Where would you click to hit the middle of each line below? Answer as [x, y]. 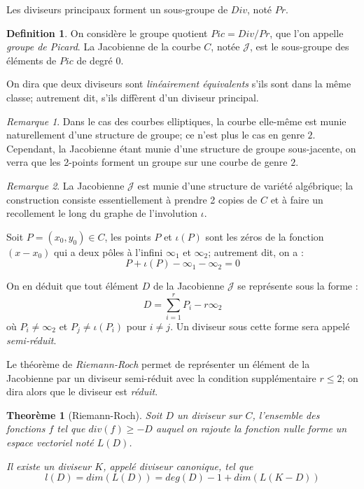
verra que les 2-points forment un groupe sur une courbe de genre [147, 162]
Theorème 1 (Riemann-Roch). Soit [84, 414]
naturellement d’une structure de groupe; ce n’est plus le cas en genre [155, 135]
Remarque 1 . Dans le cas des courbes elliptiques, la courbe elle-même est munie [176, 121]
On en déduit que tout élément [72, 286]
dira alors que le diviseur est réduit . [82, 391]
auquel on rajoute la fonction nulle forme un [251, 428]
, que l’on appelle [307, 33]
